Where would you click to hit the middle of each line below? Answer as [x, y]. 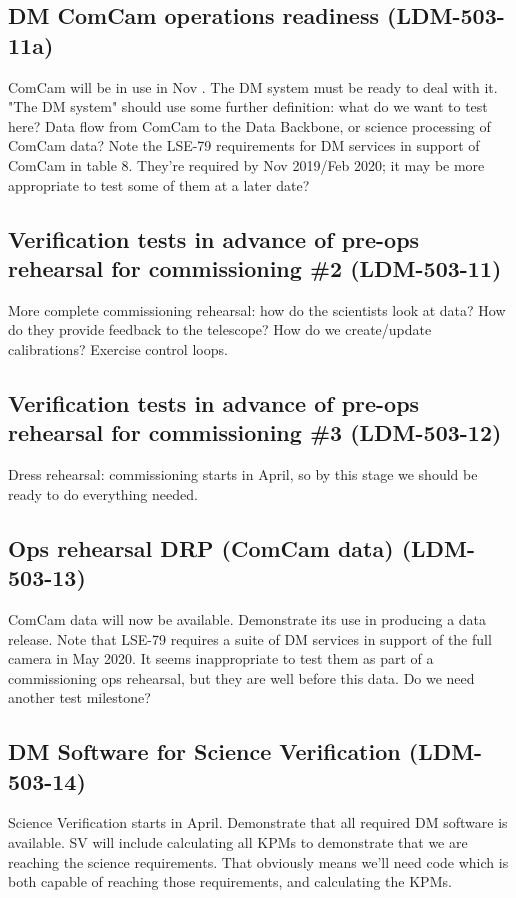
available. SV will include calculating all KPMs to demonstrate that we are [238, 842]
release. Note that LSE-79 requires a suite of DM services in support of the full [250, 638]
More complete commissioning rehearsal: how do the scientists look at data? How [257, 309]
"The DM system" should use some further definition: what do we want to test [248, 106]
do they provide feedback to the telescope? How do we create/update [220, 329]
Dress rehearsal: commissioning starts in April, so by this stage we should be [243, 474]
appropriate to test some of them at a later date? [159, 184]
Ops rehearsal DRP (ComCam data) [201, 547]
